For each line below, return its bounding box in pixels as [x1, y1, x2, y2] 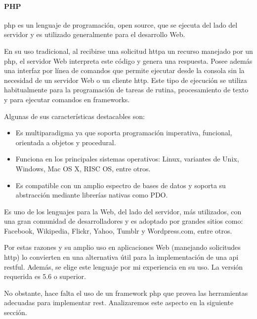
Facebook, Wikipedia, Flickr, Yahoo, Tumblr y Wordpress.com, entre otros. [4, 225, 232, 236]
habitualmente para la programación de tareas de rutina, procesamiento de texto [4, 84, 249, 95]
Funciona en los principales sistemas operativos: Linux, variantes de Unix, [15, 154, 239, 164]
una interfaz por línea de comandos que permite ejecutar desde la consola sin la [4, 65, 245, 76]
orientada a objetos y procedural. [15, 137, 116, 147]
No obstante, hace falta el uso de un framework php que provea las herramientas [4, 287, 248, 298]
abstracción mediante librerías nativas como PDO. [15, 190, 168, 200]
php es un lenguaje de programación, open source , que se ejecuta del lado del [4, 19, 238, 30]
